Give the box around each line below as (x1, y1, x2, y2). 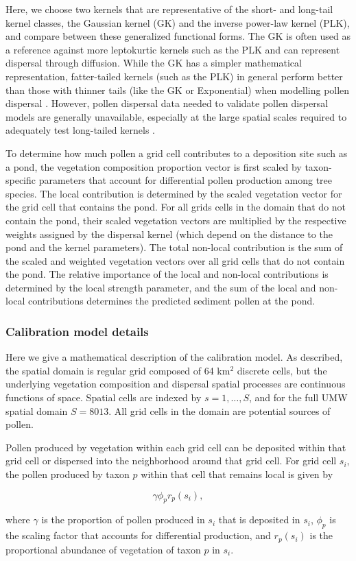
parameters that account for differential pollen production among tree (38, 173, 333, 187)
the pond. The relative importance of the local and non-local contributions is (5, 267, 329, 281)
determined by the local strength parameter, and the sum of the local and (5, 280, 316, 294)
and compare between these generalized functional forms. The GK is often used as (5, 29, 351, 43)
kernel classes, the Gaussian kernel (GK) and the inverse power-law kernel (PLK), (5, 15, 350, 29)
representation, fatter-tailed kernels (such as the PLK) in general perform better (5, 69, 343, 83)
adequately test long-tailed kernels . (5, 123, 155, 137)
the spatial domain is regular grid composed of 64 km (5, 363, 230, 377)
